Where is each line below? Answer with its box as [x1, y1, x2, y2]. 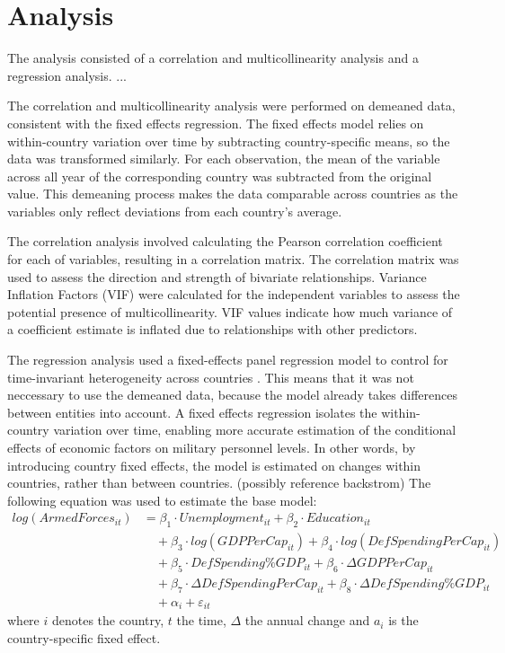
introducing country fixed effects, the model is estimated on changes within [7, 455, 421, 474]
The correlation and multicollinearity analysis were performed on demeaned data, [7, 96, 456, 115]
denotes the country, [51, 611, 164, 630]
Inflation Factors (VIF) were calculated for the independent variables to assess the [7, 285, 460, 304]
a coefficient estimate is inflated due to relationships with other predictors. [7, 320, 418, 339]
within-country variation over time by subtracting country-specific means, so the [7, 131, 450, 150]
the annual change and [244, 611, 370, 630]
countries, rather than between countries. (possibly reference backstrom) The [7, 473, 431, 492]
